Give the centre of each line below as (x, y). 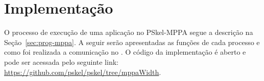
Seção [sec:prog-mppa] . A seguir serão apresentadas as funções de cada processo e (132, 42)
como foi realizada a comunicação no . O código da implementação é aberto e (125, 52)
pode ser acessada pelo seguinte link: (61, 62)
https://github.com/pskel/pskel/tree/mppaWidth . (83, 72)
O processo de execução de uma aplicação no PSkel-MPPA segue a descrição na (129, 32)
